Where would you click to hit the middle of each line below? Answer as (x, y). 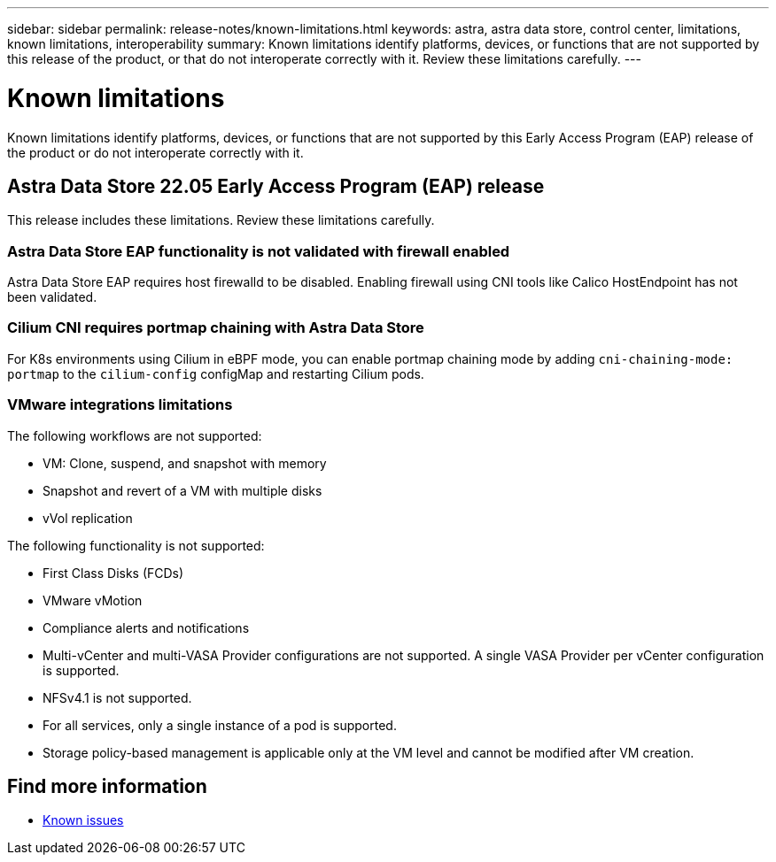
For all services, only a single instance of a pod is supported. (220, 725)
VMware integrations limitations (120, 405)
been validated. (52, 297)
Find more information (107, 787)
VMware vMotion (93, 600)
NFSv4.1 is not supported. (117, 697)
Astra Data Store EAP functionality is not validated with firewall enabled (259, 251)
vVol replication (88, 518)
